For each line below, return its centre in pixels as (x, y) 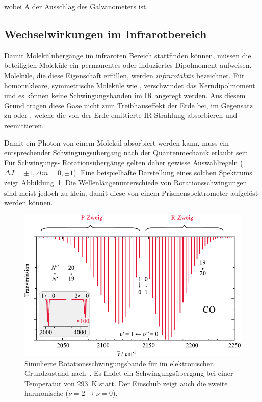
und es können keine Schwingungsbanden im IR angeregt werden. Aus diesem (125, 95)
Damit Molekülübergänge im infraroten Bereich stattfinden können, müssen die (128, 55)
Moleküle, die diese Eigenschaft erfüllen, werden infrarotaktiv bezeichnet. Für (124, 75)
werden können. (29, 203)
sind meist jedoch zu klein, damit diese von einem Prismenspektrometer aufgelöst (131, 192)
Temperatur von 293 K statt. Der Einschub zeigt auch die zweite (126, 383)
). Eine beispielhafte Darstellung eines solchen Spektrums (163, 172)
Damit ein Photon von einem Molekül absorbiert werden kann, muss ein (116, 142)
